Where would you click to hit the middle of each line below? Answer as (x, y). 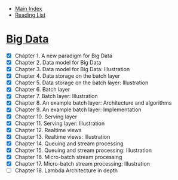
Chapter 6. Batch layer (42, 90)
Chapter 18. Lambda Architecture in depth (66, 170)
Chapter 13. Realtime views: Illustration (62, 136)
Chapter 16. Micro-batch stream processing (68, 157)
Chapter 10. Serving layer (46, 117)
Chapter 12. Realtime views (48, 130)
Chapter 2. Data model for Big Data (58, 62)
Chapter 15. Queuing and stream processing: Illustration (83, 150)
